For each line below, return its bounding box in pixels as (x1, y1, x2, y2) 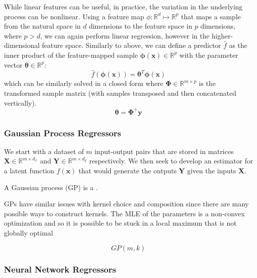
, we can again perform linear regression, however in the (40, 30, 210, 40)
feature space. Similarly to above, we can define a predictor (42, 40, 221, 50)
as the (229, 40, 248, 50)
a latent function (4, 165, 54, 176)
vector (4, 59, 23, 70)
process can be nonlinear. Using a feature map (4, 11, 144, 21)
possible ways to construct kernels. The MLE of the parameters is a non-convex (4, 208, 245, 218)
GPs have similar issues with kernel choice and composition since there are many (4, 199, 249, 209)
